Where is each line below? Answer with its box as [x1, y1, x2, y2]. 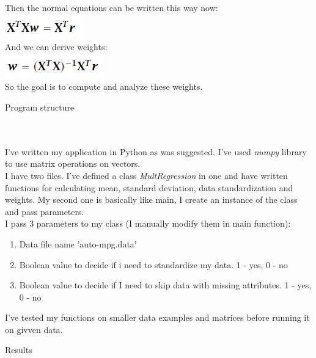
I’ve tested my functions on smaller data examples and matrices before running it [5, 311, 310, 324]
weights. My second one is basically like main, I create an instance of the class [5, 193, 298, 206]
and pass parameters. [5, 205, 84, 217]
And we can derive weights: [5, 40, 108, 53]
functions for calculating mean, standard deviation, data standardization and [5, 181, 293, 194]
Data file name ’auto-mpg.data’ [19, 237, 137, 250]
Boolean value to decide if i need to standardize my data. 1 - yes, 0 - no [19, 258, 288, 271]
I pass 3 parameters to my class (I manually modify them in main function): [5, 217, 291, 230]
